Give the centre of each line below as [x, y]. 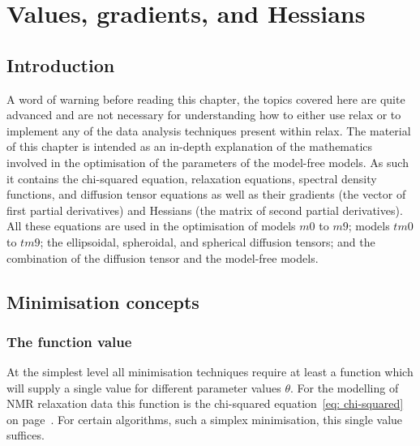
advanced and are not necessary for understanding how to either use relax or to [204, 115]
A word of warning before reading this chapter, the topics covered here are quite [206, 99]
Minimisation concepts [103, 301]
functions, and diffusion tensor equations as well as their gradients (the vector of [206, 194]
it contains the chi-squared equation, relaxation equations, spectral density [192, 178]
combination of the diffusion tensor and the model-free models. [163, 257]
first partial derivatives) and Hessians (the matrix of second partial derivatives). [205, 210]
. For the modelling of [344, 387]
